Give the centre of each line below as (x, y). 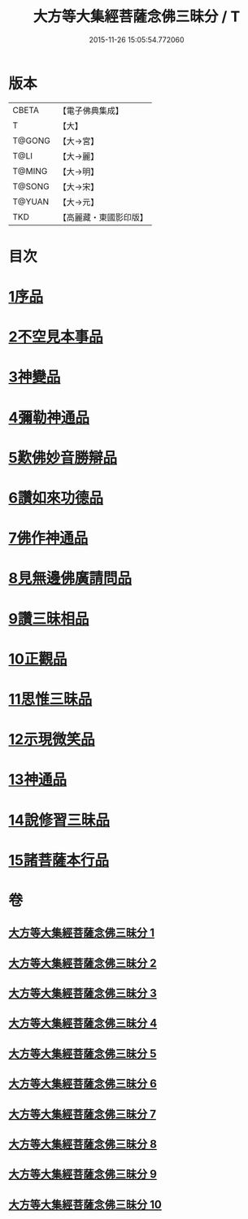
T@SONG (31, 186)
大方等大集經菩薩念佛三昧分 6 (83, 1084)
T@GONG (31, 141)
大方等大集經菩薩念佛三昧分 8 (83, 1144)
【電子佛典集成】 (91, 111)
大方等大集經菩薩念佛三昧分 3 (83, 993)
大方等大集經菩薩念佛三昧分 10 (85, 1204)
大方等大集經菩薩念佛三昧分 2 (83, 963)
